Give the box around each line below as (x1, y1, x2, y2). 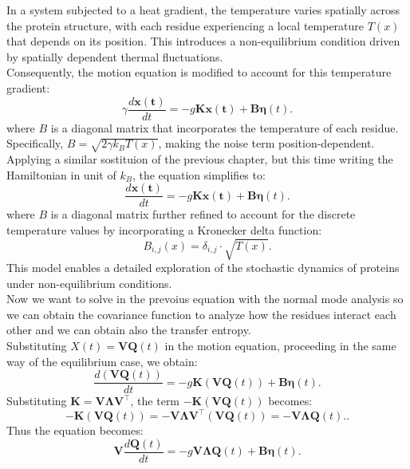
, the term (130, 392, 180, 409)
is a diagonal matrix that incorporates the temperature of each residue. (50, 119, 399, 136)
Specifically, (6, 135, 64, 152)
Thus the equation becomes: (6, 422, 144, 439)
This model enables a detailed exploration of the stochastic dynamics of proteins (6, 258, 400, 275)
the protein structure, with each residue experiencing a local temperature (6, 17, 365, 33)
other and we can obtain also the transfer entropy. (6, 321, 251, 338)
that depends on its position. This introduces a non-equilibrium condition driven (6, 33, 400, 49)
